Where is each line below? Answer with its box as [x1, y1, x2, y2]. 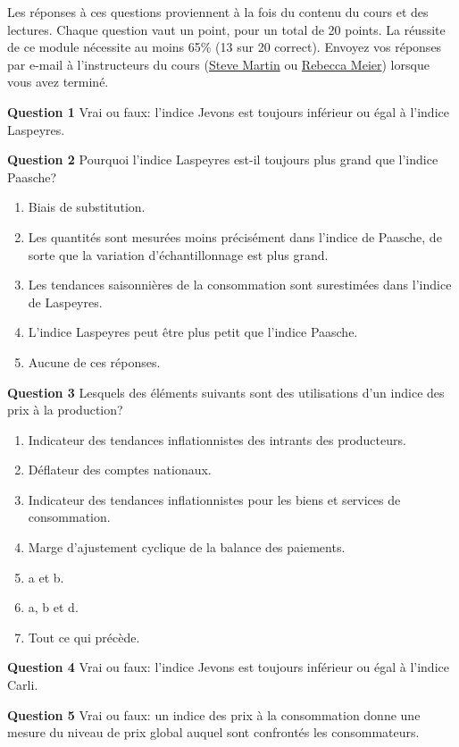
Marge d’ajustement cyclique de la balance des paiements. [28, 538, 346, 557]
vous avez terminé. [7, 72, 109, 91]
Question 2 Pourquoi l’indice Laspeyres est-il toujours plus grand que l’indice [7, 150, 438, 169]
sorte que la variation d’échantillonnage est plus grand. [28, 245, 329, 264]
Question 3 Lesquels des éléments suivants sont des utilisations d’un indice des [7, 382, 445, 401]
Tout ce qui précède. [28, 627, 140, 646]
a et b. [28, 567, 64, 586]
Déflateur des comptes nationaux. [28, 460, 212, 479]
